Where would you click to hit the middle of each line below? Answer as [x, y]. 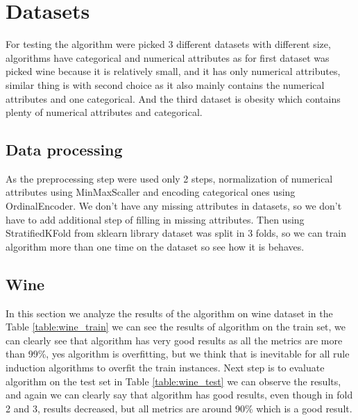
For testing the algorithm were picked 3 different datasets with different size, [168, 44]
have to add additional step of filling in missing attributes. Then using [155, 219]
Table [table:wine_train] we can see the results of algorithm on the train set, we [176, 327]
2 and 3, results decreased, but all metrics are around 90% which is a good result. [179, 408]
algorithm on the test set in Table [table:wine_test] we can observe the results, [173, 381]
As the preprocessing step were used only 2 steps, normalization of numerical [169, 178]
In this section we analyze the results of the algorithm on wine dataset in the [169, 313]
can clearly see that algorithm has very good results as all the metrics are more [174, 340]
